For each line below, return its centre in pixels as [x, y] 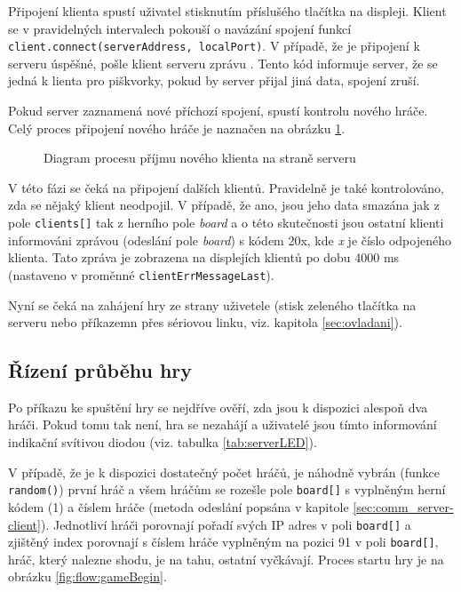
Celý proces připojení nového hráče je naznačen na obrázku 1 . [177, 128]
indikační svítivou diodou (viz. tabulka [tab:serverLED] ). [163, 442]
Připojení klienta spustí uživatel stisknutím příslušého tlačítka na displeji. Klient [227, 11]
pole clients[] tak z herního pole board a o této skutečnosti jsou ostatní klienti [226, 222]
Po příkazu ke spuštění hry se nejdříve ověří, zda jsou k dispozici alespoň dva [218, 407]
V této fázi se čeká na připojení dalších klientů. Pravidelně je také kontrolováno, [226, 187]
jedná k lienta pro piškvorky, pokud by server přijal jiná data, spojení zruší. [214, 80]
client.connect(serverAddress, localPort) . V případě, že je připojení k [214, 46]
